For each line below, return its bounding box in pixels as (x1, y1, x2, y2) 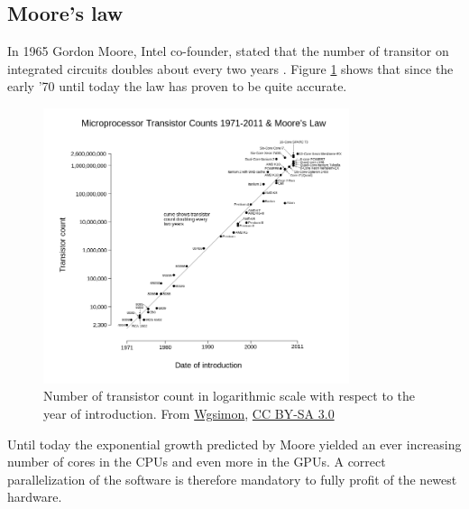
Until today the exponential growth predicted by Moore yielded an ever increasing (7, 434, 462, 453)
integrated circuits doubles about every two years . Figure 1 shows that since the (7, 59, 454, 78)
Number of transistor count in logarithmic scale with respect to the (43, 386, 415, 405)
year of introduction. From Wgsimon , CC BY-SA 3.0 (43, 404, 335, 423)
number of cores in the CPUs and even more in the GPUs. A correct (7, 452, 386, 471)
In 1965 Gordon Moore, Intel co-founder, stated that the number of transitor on (7, 42, 449, 60)
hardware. (7, 487, 62, 506)
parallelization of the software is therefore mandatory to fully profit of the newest (7, 469, 457, 488)
